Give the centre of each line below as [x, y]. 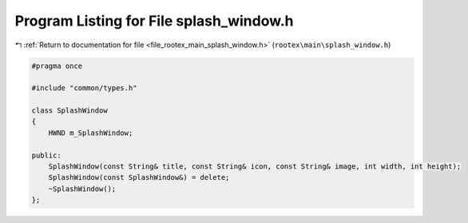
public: [46, 155]
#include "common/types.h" [84, 88]
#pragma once [57, 66]
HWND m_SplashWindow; [91, 133]
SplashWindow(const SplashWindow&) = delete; [139, 177]
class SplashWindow [69, 111]
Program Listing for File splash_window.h [154, 21]
